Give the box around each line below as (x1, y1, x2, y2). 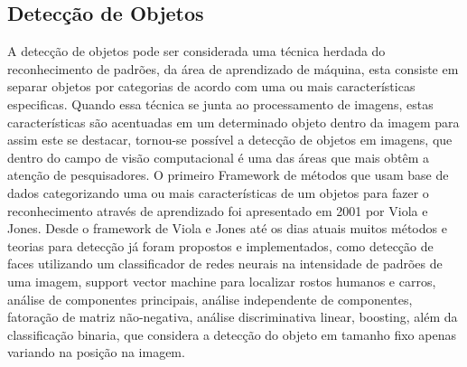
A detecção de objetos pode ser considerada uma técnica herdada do (7, 42, 386, 61)
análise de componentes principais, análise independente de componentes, (7, 289, 413, 308)
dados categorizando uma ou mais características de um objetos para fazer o (7, 183, 429, 202)
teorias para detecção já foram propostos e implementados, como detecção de (7, 236, 434, 255)
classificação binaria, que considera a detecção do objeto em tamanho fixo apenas (7, 325, 456, 343)
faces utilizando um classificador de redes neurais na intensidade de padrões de (7, 254, 443, 273)
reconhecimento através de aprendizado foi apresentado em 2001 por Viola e (7, 201, 428, 220)
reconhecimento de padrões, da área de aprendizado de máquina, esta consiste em (7, 59, 459, 78)
